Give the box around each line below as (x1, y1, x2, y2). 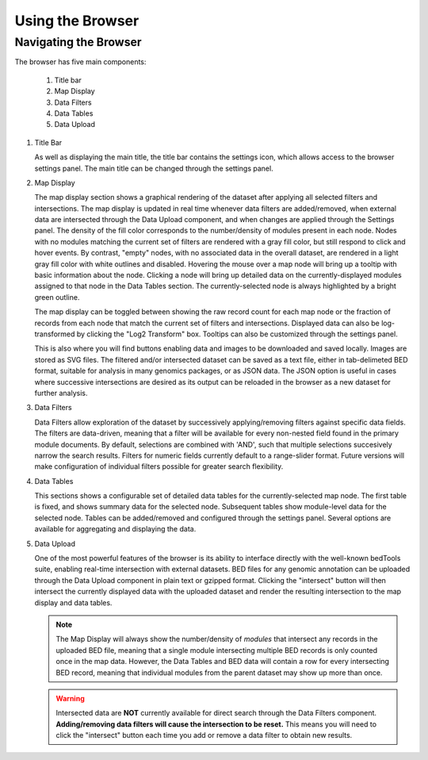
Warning (55, 693, 85, 703)
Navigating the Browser (14, 35, 142, 49)
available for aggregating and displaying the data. (34, 524, 197, 534)
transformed (34, 329, 75, 339)
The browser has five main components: (14, 57, 147, 67)
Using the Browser (14, 12, 139, 29)
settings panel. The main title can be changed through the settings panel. (34, 163, 273, 173)
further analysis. (34, 388, 88, 397)
